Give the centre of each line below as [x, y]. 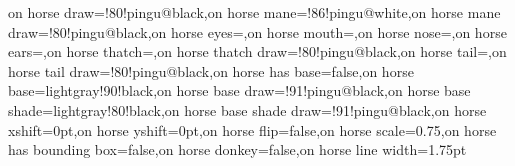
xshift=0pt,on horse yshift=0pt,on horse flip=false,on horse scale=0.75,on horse [252, 129]
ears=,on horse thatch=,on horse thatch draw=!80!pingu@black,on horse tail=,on [257, 51]
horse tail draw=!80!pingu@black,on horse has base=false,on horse [211, 70]
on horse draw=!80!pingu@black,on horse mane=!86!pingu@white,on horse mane [254, 12]
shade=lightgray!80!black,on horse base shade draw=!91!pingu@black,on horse [247, 109]
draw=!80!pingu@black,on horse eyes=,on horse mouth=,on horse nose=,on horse [257, 31]
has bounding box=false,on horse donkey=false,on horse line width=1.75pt [237, 149]
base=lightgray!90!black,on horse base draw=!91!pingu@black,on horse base [239, 90]
